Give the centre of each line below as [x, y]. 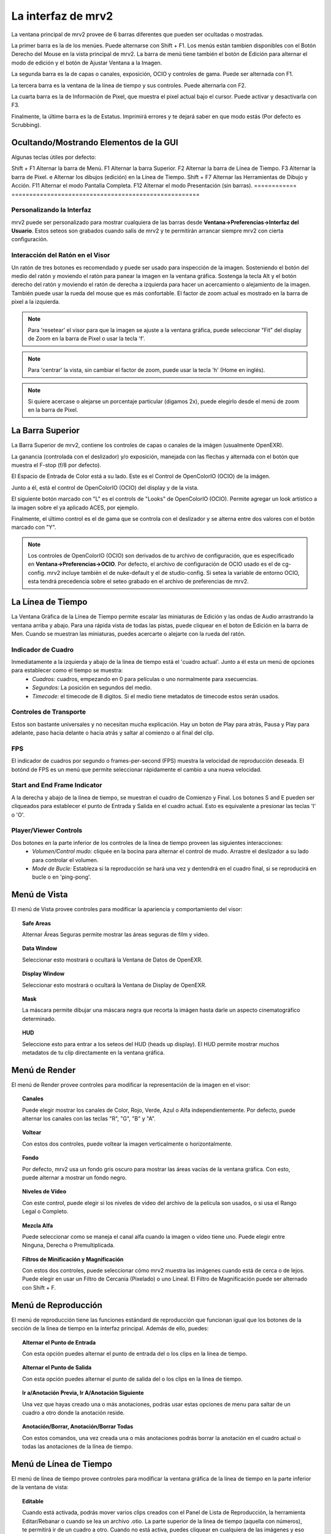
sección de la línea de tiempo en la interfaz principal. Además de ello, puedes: [110, 1328]
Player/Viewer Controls [47, 830]
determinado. [39, 1019]
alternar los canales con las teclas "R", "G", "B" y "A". [89, 1119]
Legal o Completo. [45, 1211]
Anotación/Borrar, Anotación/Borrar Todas [78, 1427]
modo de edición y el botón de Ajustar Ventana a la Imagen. [87, 63]
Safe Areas [37, 923]
